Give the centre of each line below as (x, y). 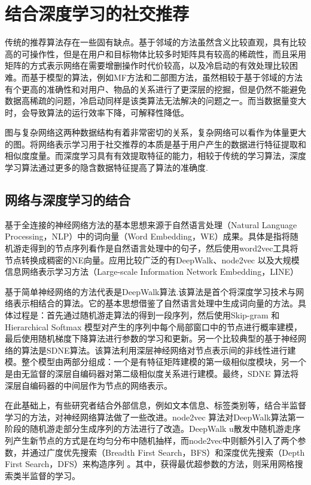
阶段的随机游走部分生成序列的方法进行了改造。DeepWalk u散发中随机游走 (149, 429)
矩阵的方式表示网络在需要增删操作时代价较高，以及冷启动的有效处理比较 (147, 65)
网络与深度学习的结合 (68, 200)
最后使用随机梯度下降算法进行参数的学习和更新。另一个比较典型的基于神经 (151, 338)
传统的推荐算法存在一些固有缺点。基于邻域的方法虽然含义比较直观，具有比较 (155, 42)
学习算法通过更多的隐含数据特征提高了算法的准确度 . (106, 168)
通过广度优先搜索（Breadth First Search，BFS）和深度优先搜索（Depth (167, 452)
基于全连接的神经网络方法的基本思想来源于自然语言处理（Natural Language (151, 224)
